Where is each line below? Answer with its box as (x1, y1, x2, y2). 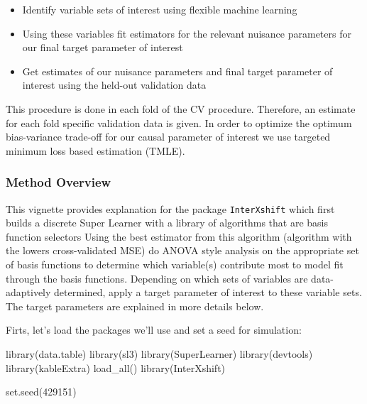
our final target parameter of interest (22, 40, 183, 55)
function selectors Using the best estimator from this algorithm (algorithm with (6, 229, 352, 244)
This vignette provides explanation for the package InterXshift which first (6, 201, 335, 216)
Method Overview (6, 173, 111, 191)
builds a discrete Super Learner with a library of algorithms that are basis (6, 215, 328, 230)
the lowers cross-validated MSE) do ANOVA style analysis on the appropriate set (6, 243, 359, 258)
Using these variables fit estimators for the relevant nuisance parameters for (22, 26, 351, 40)
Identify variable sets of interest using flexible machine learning (22, 2, 297, 16)
